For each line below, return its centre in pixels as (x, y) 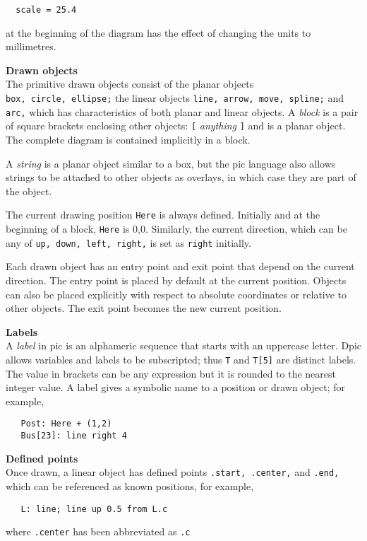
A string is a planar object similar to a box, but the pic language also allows (171, 163)
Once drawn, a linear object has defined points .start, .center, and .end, (173, 472)
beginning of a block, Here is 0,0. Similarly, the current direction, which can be (176, 229)
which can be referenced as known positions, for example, (130, 485)
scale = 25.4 (46, 10)
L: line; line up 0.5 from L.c (94, 509)
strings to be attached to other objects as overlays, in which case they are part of (181, 177)
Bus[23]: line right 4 (74, 436)
